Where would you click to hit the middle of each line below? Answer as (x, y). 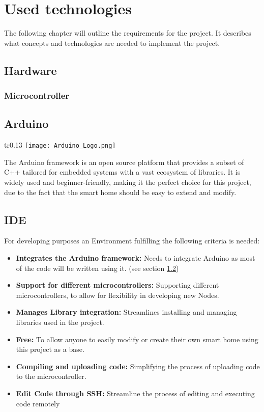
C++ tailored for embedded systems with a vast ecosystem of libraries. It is (122, 172)
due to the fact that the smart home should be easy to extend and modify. (120, 192)
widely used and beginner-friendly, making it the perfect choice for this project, (128, 182)
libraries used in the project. (60, 322)
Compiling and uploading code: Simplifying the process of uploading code (138, 366)
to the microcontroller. (51, 376)
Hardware (31, 70)
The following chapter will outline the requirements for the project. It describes (128, 33)
